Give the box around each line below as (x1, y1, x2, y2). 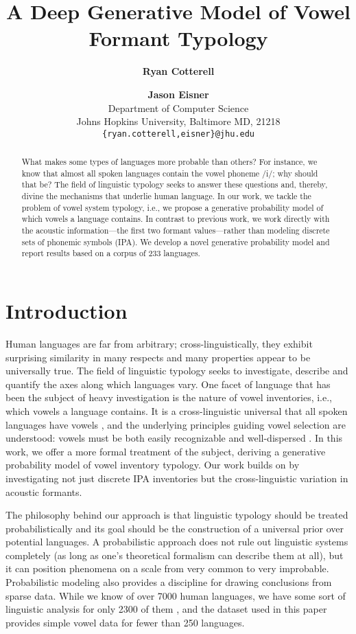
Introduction (5, 297, 128, 325)
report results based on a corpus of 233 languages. (21, 247, 200, 259)
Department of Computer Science (108, 100, 249, 115)
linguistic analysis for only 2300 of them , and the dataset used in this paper (5, 602, 327, 616)
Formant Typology (88, 24, 268, 52)
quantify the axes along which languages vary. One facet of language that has (5, 376, 331, 391)
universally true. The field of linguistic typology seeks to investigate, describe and (5, 363, 348, 378)
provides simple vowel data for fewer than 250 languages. (5, 615, 245, 629)
